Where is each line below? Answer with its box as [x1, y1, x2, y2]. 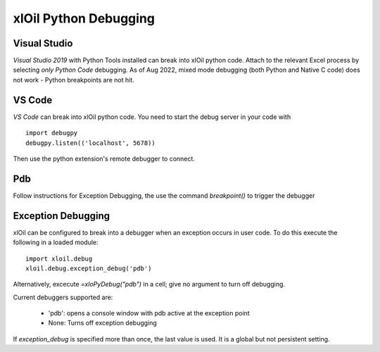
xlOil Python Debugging [13, 11, 155, 26]
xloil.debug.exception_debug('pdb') [25, 264, 152, 272]
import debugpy [25, 129, 78, 137]
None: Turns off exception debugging [48, 319, 158, 327]
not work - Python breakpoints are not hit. [13, 75, 135, 84]
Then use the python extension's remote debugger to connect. [13, 154, 195, 163]
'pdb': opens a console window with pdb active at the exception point [48, 309, 250, 318]
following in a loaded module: [13, 238, 99, 246]
